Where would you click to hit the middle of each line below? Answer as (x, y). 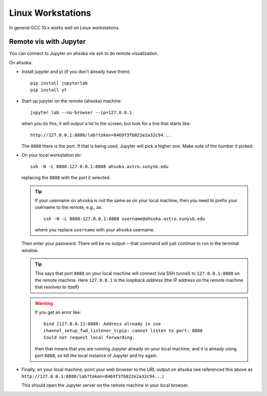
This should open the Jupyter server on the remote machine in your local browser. (105, 385)
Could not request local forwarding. (89, 338)
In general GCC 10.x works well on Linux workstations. (65, 28)
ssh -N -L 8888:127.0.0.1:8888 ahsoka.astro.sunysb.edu (99, 166)
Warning (44, 303)
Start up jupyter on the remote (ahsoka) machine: (72, 101)
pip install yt (49, 90)
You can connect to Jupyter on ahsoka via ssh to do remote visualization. (84, 53)
